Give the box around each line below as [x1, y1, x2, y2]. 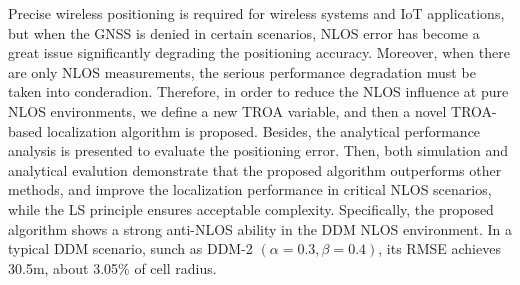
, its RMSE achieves [378, 238, 501, 259]
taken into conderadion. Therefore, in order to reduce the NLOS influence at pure [8, 81, 509, 102]
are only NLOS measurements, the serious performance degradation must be [8, 61, 476, 82]
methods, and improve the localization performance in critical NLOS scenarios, [8, 179, 492, 200]
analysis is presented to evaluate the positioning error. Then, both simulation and [8, 140, 508, 161]
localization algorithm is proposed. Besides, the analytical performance [46, 120, 481, 141]
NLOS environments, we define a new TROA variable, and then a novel [8, 100, 447, 121]
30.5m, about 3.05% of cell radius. [8, 257, 217, 278]
